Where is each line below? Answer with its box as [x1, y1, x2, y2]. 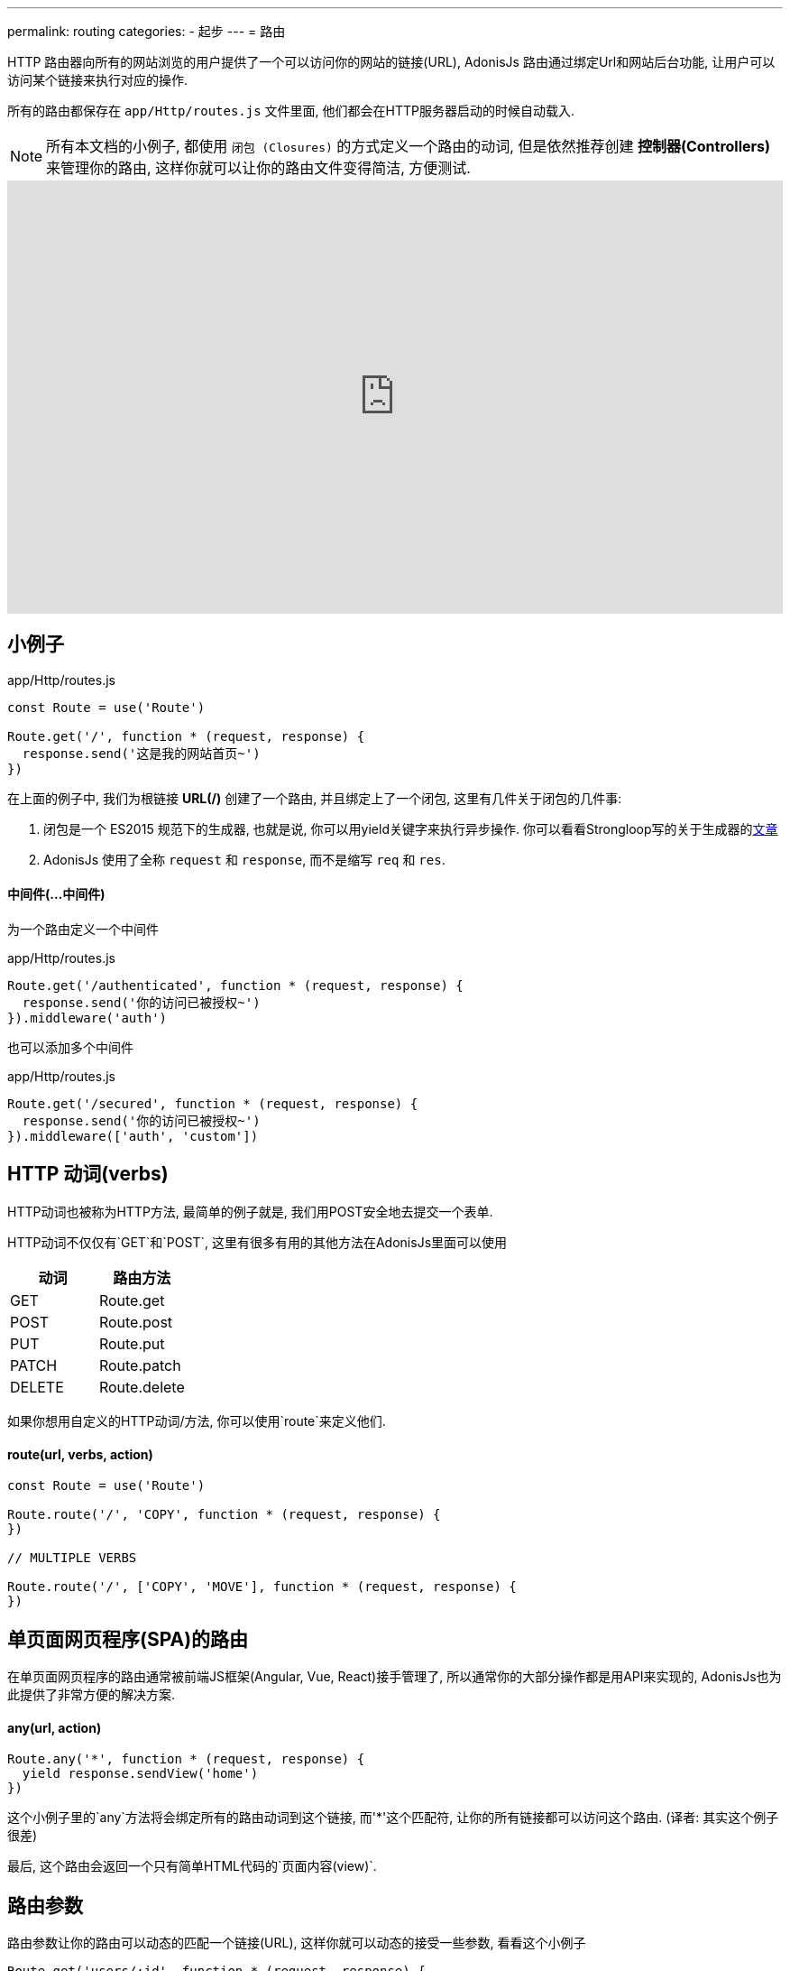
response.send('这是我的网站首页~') [22, 745, 261, 761]
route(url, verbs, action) [7, 1446, 153, 1462]
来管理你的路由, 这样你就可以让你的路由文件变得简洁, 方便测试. [46, 159, 471, 177]
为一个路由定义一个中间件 [7, 921, 159, 938]
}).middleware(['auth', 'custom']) [7, 1129, 259, 1144]
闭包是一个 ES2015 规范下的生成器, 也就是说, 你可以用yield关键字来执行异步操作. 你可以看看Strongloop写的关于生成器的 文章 [43, 820, 778, 837]
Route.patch [98, 1356, 181, 1374]
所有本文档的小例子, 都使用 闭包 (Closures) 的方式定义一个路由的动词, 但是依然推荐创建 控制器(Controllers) [46, 137, 771, 155]
